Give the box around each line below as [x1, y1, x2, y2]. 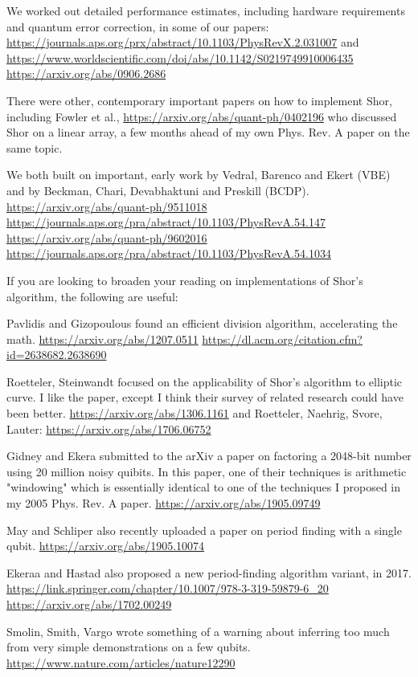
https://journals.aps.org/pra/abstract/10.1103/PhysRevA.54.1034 [6, 245, 331, 262]
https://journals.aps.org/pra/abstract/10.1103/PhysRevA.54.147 [6, 214, 326, 230]
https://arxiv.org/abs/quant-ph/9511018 [6, 198, 207, 214]
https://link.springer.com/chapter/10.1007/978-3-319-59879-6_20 [6, 580, 329, 597]
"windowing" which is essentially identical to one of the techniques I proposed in [6, 479, 400, 496]
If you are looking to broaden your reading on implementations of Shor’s [6, 271, 363, 288]
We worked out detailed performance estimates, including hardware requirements [6, 2, 405, 18]
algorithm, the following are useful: [6, 288, 178, 304]
